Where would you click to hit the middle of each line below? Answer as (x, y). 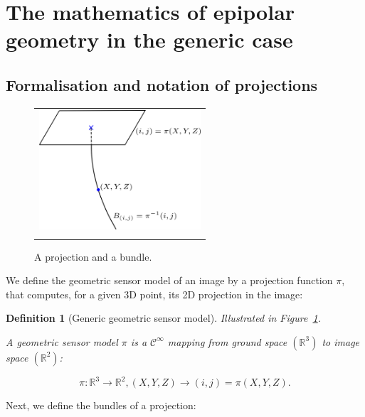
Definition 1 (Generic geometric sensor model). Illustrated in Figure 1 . (163, 318)
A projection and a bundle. (93, 256)
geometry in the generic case (149, 39)
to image (341, 341)
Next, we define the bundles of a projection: (101, 405)
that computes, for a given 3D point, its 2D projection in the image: (154, 294)
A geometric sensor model (62, 341)
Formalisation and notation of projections (162, 84)
